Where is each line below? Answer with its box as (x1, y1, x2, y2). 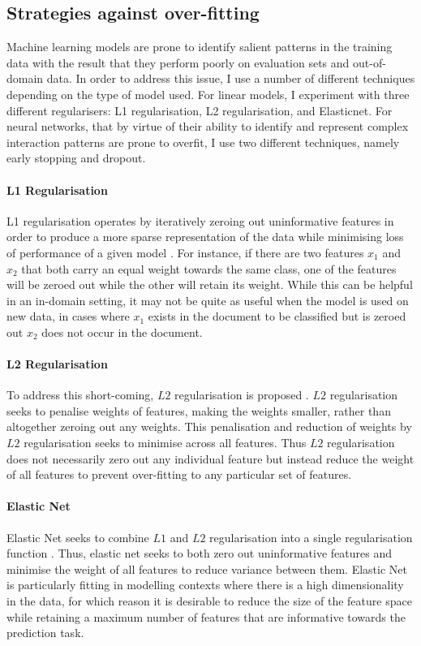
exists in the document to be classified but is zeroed (148, 308, 406, 325)
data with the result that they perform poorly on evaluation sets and (6, 54, 350, 71)
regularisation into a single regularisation (209, 528, 413, 545)
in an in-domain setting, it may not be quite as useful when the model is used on (6, 291, 409, 308)
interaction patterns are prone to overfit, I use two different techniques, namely (6, 133, 400, 150)
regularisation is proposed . (174, 386, 309, 403)
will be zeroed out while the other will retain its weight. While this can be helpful (6, 276, 413, 293)
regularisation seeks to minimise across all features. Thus (24, 434, 307, 451)
